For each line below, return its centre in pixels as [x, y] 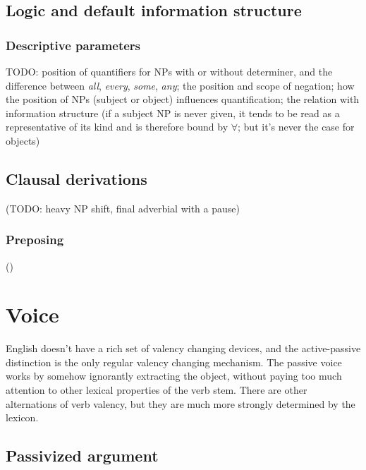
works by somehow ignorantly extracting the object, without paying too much [174, 376]
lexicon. [22, 417]
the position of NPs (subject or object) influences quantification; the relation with [183, 99]
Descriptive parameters [73, 45]
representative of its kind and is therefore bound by [117, 127]
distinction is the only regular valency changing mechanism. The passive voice [174, 362]
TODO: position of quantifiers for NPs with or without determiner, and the [169, 71]
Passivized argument [82, 456]
